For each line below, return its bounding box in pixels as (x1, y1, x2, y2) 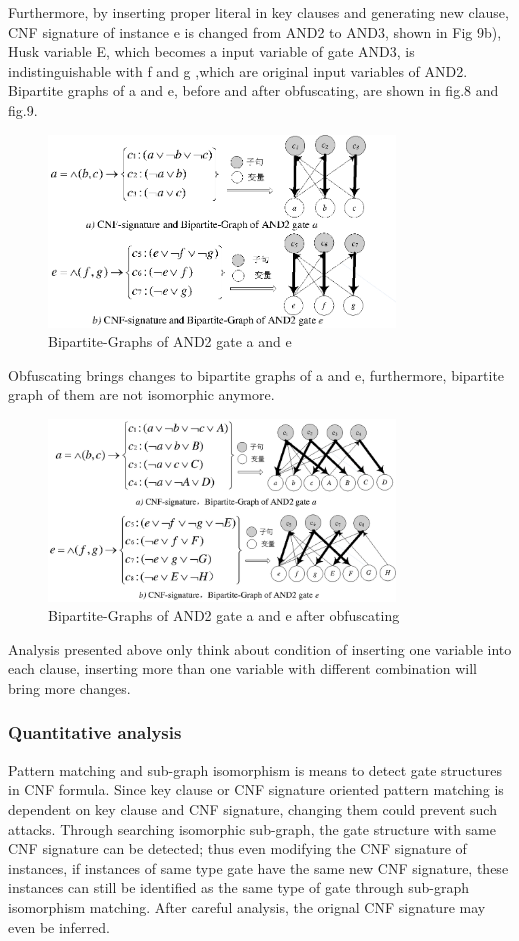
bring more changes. (8, 677, 131, 698)
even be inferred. (8, 916, 110, 937)
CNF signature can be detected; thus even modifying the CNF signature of (8, 838, 467, 859)
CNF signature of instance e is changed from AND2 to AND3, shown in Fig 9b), (8, 21, 502, 42)
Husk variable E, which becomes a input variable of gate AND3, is (8, 41, 415, 62)
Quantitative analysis (8, 720, 182, 745)
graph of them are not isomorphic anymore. (8, 384, 275, 405)
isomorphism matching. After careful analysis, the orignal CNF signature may (8, 896, 486, 917)
